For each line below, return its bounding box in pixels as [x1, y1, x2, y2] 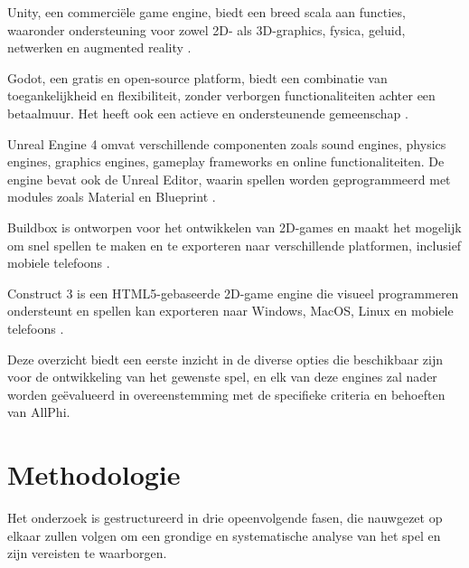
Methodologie [7, 456, 181, 493]
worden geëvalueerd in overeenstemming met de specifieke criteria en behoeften [7, 384, 446, 403]
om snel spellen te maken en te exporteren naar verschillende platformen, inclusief [7, 235, 462, 254]
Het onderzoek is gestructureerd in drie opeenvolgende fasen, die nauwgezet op [7, 508, 443, 526]
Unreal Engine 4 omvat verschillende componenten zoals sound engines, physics [7, 134, 446, 153]
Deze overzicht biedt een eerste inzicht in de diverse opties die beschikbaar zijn [7, 349, 444, 368]
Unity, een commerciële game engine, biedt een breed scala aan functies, [7, 3, 406, 21]
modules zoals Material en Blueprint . [7, 187, 216, 206]
